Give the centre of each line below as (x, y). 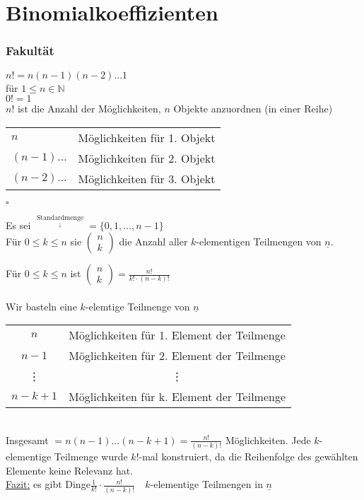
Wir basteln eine (41, 306)
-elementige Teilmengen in (206, 484)
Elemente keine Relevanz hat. (70, 470)
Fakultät (30, 51)
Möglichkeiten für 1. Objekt (147, 137)
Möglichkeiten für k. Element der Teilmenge (177, 397)
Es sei (18, 225)
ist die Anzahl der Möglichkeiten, (89, 109)
